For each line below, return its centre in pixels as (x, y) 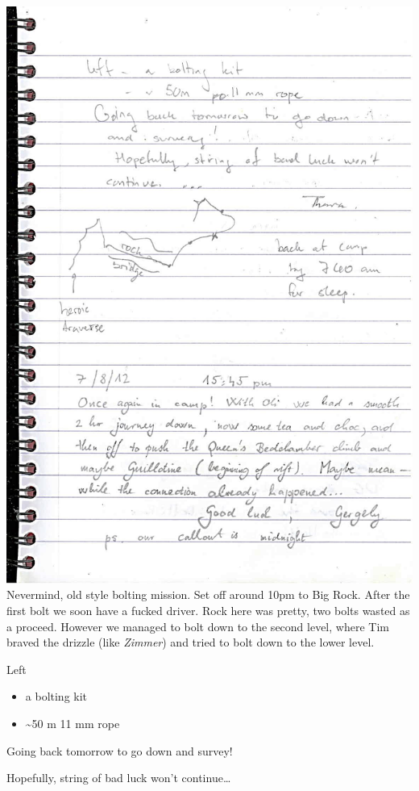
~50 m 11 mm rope (73, 723)
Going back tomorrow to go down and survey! (120, 750)
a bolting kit (56, 696)
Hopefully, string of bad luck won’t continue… (119, 778)
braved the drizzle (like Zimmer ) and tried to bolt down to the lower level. (191, 642)
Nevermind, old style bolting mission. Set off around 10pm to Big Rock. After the (208, 594)
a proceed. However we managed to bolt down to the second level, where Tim (198, 626)
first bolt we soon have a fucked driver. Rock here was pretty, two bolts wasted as (208, 610)
